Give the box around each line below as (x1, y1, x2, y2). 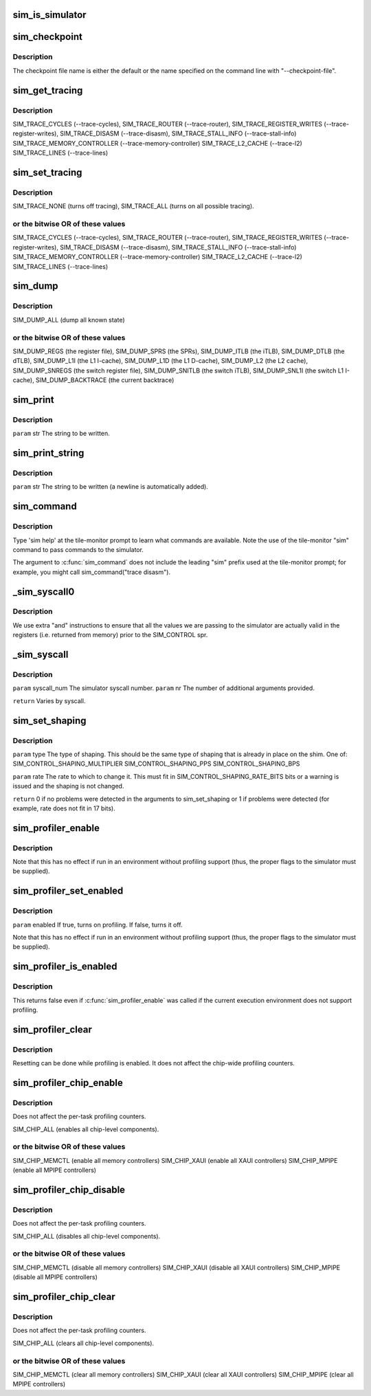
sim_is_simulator (12, 9, 87, 21)
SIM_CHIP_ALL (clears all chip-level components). (12, 1339, 155, 1347)
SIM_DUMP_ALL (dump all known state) (12, 315, 125, 324)
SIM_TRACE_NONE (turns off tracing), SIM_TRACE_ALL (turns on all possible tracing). (12, 202, 254, 210)
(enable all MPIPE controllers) (12, 1166, 96, 1175)
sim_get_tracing (12, 85, 83, 96)
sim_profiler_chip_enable (12, 1076, 124, 1089)
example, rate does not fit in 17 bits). (12, 804, 116, 812)
